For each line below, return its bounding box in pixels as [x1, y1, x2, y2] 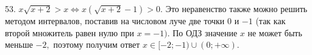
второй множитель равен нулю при [5, 26, 134, 39]
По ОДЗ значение [172, 26, 238, 39]
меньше [5, 38, 33, 51]
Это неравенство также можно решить [165, 2, 308, 15]
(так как [255, 15, 286, 27]
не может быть [247, 26, 302, 39]
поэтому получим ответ [53, 38, 140, 51]
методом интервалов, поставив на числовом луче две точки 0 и [5, 15, 239, 27]
